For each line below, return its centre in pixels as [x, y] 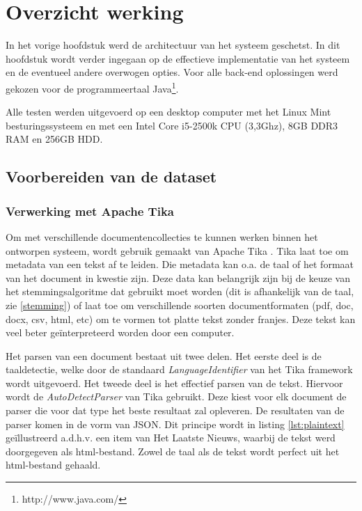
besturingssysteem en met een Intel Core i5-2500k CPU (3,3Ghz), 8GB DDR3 [172, 125]
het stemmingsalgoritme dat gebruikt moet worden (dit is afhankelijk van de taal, [180, 291]
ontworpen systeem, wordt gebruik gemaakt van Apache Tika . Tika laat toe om [177, 250]
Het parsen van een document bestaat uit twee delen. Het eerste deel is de [164, 355]
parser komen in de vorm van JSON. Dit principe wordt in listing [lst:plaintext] [175, 424]
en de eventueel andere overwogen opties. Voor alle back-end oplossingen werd [172, 72]
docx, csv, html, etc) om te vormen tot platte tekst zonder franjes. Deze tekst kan [181, 319]
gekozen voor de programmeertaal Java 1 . [92, 87]
